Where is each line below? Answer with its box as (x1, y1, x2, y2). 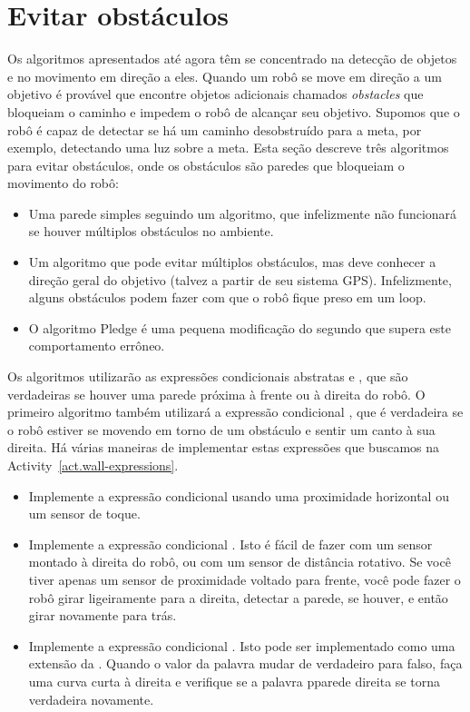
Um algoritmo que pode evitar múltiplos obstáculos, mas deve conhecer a (28, 252, 436, 272)
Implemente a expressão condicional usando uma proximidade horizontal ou (28, 486, 449, 505)
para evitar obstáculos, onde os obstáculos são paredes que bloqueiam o (7, 155, 405, 174)
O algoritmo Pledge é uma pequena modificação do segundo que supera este (28, 318, 452, 337)
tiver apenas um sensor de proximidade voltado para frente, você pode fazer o (28, 569, 461, 588)
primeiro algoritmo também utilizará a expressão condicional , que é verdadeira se (7, 402, 464, 421)
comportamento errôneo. (28, 336, 165, 355)
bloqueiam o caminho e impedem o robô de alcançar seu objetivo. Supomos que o (7, 102, 460, 121)
